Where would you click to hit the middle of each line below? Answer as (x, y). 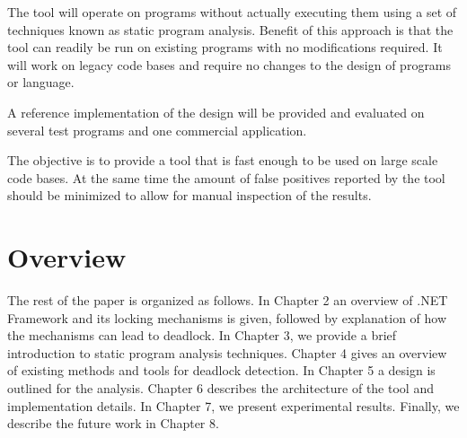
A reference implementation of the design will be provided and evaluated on (216, 112)
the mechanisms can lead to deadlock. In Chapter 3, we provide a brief (202, 335)
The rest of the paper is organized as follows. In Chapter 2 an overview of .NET (228, 300)
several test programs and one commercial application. (157, 130)
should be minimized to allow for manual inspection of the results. (189, 195)
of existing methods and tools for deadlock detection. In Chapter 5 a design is (221, 370)
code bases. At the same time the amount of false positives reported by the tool (226, 177)
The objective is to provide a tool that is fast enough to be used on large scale (223, 160)
